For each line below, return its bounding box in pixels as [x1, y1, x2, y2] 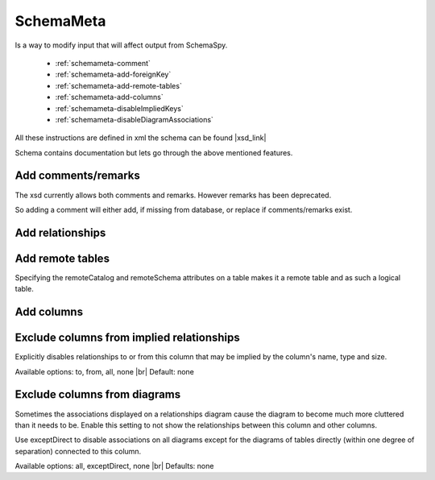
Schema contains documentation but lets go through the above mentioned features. [14, 147, 293, 157]
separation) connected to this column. [14, 446, 142, 456]
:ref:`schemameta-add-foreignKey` [55, 69, 172, 80]
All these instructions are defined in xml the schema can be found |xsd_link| [14, 133, 267, 143]
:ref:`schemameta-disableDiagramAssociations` [55, 114, 213, 124]
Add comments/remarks [14, 169, 140, 183]
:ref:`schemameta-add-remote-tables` [55, 81, 183, 90]
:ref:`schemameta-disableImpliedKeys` [55, 103, 184, 113]
